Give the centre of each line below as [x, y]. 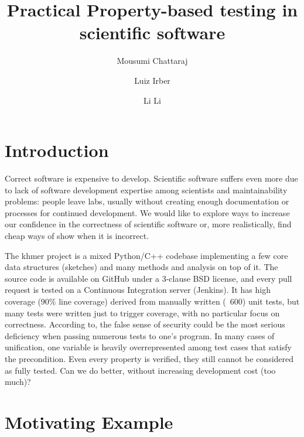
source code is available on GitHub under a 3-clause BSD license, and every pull [148, 278]
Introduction [57, 150]
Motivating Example [89, 421]
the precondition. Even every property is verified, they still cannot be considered [149, 358]
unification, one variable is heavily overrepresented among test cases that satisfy [148, 347]
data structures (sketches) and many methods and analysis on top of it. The [141, 267]
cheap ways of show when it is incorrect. [77, 235]
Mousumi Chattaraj [152, 61]
